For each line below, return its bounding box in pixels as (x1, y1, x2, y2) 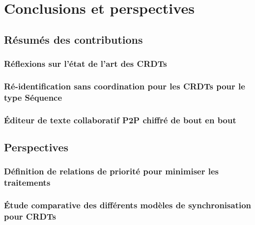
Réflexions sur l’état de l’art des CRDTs (4, 57, 167, 70)
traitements (4, 176, 51, 189)
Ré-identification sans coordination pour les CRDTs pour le (4, 80, 245, 92)
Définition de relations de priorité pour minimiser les (4, 165, 219, 177)
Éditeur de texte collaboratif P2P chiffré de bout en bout (4, 113, 236, 126)
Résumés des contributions (4, 31, 143, 47)
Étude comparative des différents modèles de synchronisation (4, 199, 252, 211)
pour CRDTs (4, 210, 56, 222)
